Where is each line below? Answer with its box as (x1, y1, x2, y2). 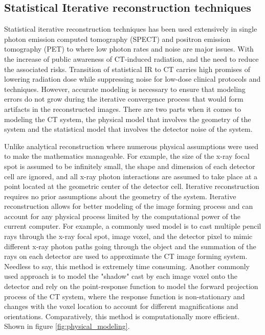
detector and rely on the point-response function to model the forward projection (4, 281, 258, 292)
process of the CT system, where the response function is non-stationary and (4, 291, 245, 301)
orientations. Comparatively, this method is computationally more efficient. (4, 310, 240, 321)
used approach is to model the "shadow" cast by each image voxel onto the (4, 271, 238, 281)
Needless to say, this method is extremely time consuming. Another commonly (4, 260, 250, 271)
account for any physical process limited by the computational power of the (4, 210, 240, 221)
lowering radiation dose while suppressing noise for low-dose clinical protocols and (4, 74, 261, 84)
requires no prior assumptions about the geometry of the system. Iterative (4, 190, 236, 201)
